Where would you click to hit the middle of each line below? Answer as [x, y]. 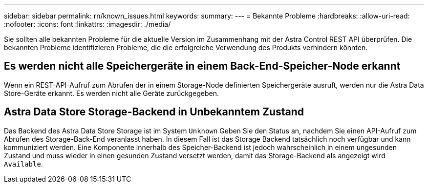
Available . [23, 164]
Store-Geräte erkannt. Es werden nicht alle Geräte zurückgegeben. [112, 93]
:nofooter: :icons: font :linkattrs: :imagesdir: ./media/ [87, 24]
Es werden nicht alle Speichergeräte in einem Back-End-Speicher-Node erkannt [202, 66]
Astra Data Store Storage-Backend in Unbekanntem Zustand [154, 112]
